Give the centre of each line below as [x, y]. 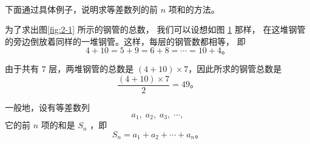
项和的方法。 [194, 9]
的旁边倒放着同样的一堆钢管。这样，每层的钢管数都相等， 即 [125, 41]
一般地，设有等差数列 [47, 107]
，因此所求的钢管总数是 [235, 69]
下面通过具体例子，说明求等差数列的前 [81, 9]
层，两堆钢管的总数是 [91, 69]
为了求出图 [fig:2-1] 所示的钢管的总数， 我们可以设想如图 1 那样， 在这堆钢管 [155, 29]
